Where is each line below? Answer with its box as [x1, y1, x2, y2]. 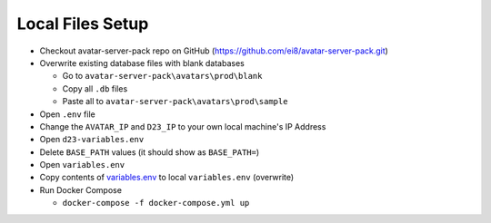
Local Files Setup [16, 14, 149, 34]
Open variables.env [39, 160, 125, 170]
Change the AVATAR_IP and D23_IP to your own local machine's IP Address [39, 121, 326, 131]
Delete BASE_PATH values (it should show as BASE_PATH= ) [39, 146, 260, 158]
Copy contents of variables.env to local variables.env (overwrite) [39, 172, 295, 183]
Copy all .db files [62, 82, 128, 94]
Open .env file [39, 109, 95, 120]
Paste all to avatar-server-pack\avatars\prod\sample [62, 96, 288, 107]
